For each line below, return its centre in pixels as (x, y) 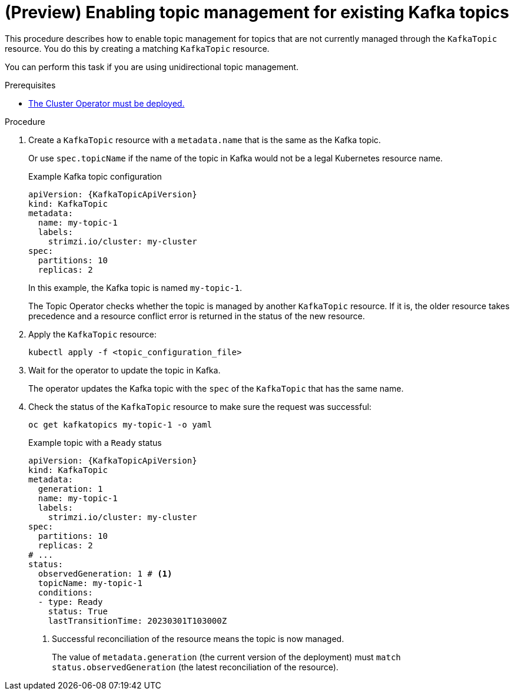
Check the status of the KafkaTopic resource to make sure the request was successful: (200, 406)
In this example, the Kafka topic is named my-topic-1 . (135, 287)
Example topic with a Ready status (95, 442)
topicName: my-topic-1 (90, 583)
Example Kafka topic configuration (95, 176)
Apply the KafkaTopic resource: (92, 334)
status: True (78, 611)
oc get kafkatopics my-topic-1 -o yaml (120, 424)
